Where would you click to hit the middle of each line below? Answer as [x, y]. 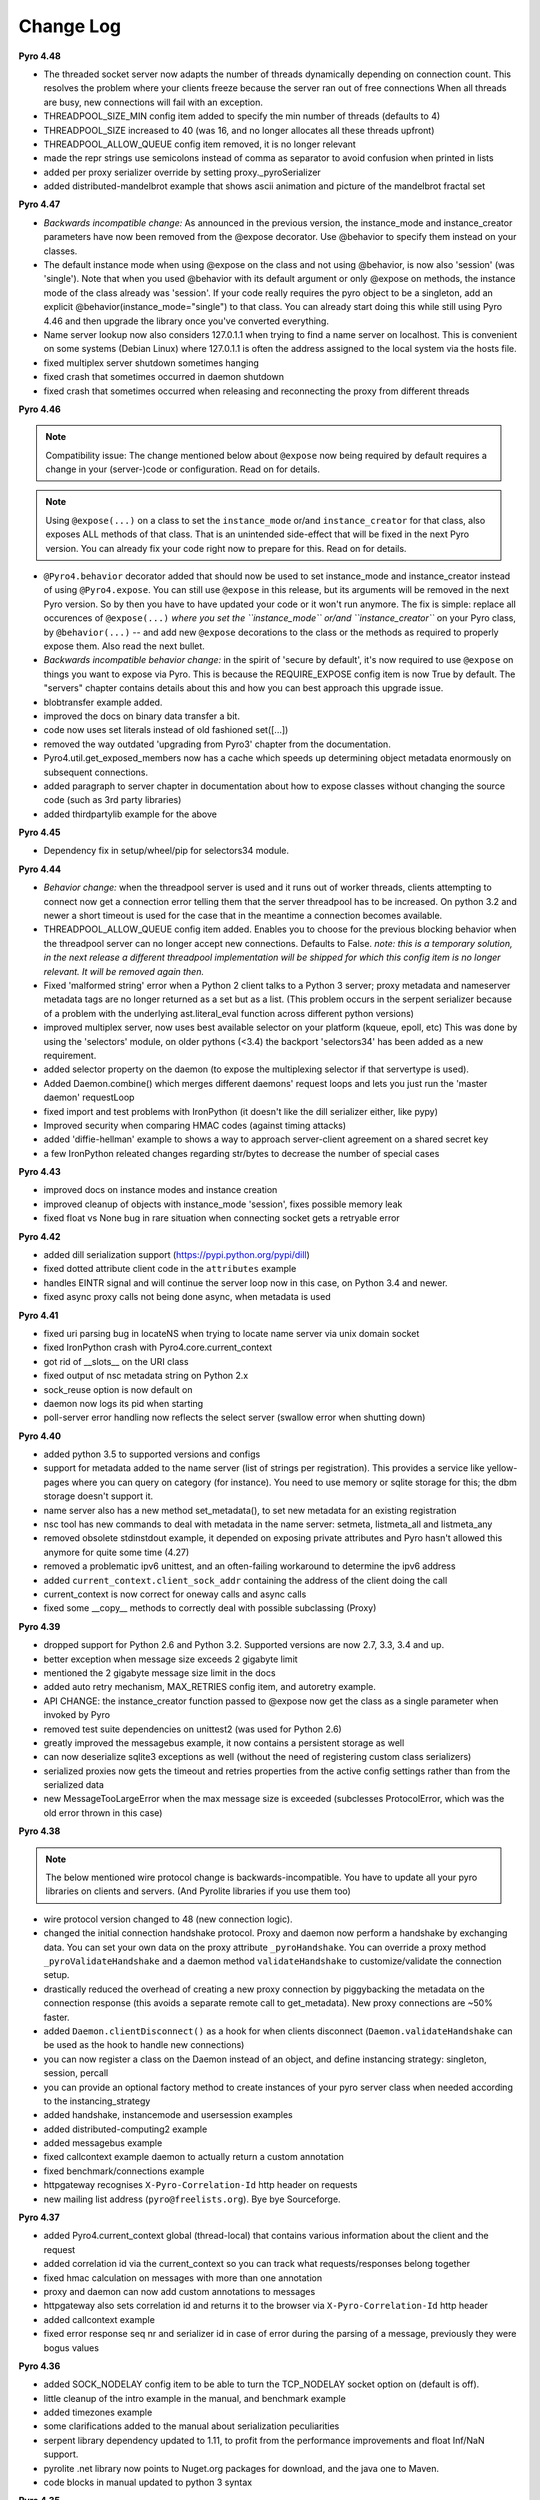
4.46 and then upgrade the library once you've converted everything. [186, 321]
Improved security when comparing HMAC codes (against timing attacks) [195, 1125]
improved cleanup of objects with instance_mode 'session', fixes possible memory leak [223, 1204]
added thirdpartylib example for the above [130, 814]
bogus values [71, 2347]
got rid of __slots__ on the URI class [116, 1361]
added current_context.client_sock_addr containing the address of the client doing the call [245, 1580]
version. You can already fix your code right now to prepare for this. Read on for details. [226, 548]
